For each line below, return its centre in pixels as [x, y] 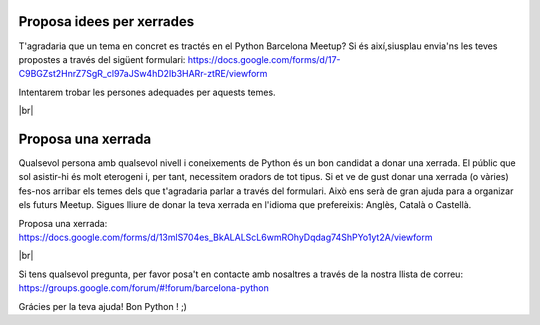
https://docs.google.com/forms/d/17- [264, 59]
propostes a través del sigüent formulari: [102, 59]
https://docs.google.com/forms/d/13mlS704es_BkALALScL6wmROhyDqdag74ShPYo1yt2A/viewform [225, 237]
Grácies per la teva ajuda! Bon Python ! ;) [102, 306]
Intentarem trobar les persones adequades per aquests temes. [147, 92]
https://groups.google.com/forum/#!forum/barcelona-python [144, 288]
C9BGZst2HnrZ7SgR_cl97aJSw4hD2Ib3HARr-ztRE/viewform [143, 74]
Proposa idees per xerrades [106, 21]
